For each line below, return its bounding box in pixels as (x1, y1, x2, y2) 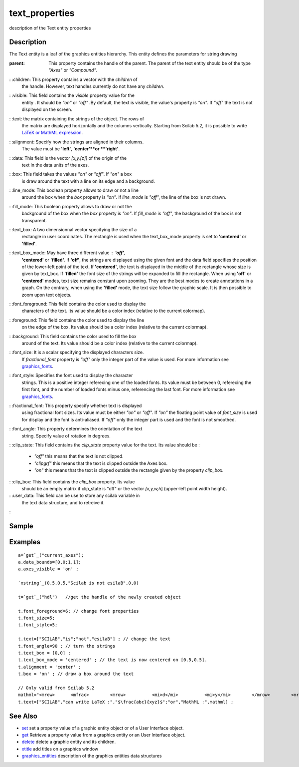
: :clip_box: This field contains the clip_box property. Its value (9, 478, 135, 484)
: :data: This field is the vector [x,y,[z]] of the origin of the (9, 155, 127, 161)
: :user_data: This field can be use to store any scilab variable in (9, 492, 140, 499)
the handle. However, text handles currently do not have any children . (21, 83, 164, 89)
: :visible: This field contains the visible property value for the (9, 92, 135, 98)
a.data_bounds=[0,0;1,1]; (18, 559, 82, 565)
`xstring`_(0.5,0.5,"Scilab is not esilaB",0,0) (18, 580, 139, 586)
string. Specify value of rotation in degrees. (21, 432, 111, 439)
